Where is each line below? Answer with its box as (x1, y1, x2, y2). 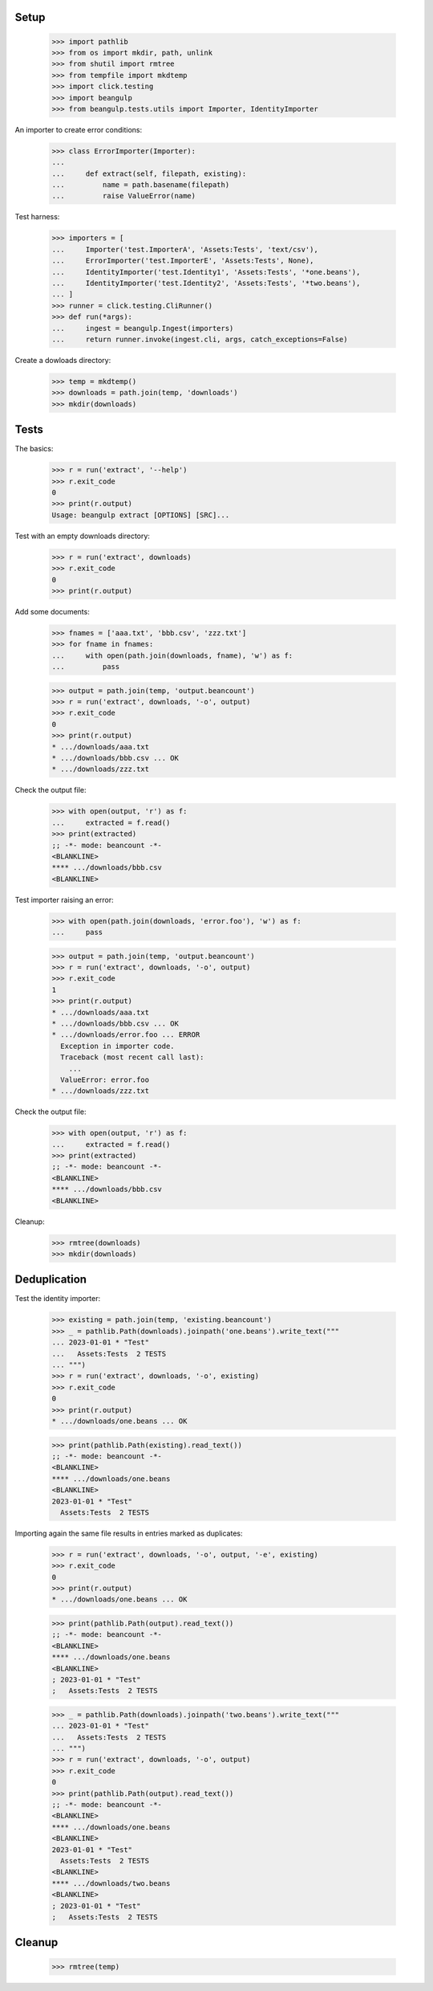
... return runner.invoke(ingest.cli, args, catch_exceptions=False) (51, 334, 348, 344)
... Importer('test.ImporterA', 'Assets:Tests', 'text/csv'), (51, 245, 318, 254)
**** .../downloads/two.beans (51, 1879, 171, 1887)
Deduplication (14, 1273, 87, 1287)
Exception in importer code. (60, 1041, 176, 1051)
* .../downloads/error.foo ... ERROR (51, 1030, 200, 1039)
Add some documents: (14, 606, 90, 616)
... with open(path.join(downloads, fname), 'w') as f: (51, 651, 293, 660)
